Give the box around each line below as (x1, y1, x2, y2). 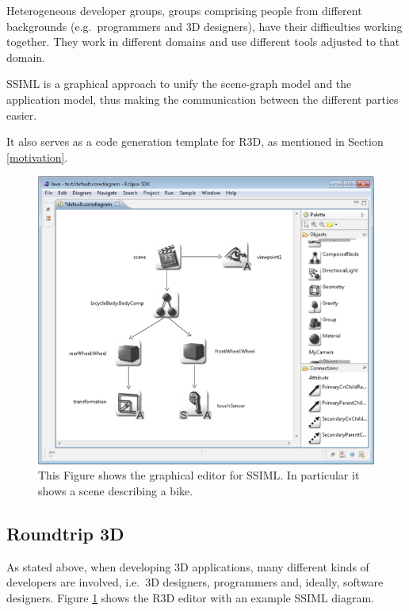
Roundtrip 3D (6, 521, 124, 545)
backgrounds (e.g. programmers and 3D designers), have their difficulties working (6, 17, 403, 34)
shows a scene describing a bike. (38, 482, 193, 498)
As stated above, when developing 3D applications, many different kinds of (6, 558, 369, 575)
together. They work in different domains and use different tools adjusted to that (6, 33, 400, 50)
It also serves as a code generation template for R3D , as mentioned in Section (6, 133, 384, 150)
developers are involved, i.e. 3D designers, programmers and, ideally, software (6, 574, 384, 590)
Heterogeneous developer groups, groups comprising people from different (6, 2, 362, 18)
